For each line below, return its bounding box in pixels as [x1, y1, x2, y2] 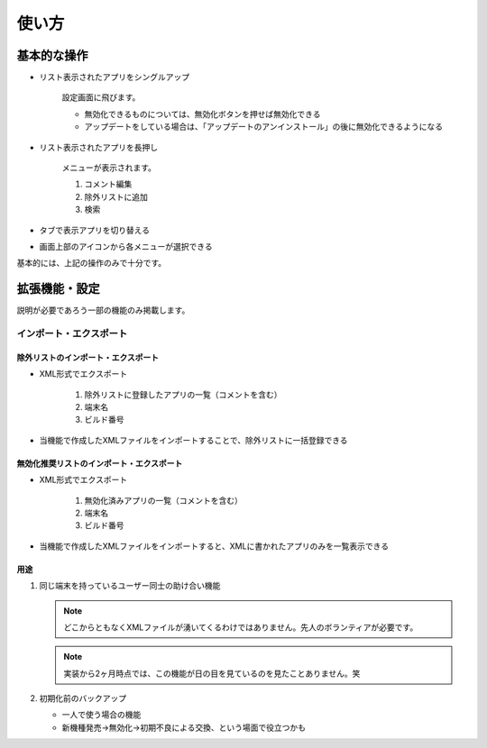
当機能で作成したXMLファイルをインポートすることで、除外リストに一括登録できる [39, 434, 348, 445]
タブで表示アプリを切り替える [39, 224, 151, 235]
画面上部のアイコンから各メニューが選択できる [39, 241, 214, 251]
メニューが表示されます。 [61, 162, 157, 173]
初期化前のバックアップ [39, 693, 126, 704]
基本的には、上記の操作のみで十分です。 [16, 258, 167, 269]
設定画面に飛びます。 [61, 92, 141, 103]
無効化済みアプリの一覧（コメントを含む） [84, 495, 243, 506]
